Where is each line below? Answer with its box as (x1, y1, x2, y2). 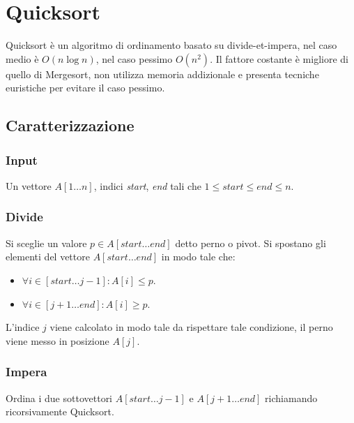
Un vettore (6, 178, 52, 193)
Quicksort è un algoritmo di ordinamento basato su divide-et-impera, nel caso (6, 38, 337, 52)
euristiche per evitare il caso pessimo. (6, 80, 165, 95)
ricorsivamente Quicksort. (6, 404, 114, 419)
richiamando (265, 390, 318, 405)
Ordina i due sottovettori (6, 390, 113, 405)
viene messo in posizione (6, 333, 109, 348)
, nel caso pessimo (95, 51, 173, 66)
